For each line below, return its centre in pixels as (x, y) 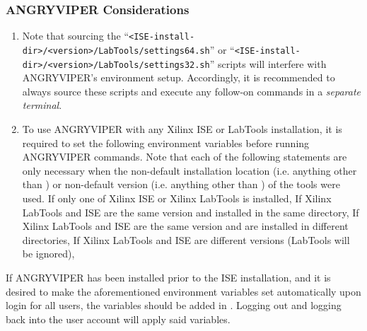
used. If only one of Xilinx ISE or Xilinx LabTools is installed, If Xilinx (177, 198)
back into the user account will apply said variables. (118, 319)
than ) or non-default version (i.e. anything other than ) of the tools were (181, 184)
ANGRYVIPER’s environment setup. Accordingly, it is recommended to (179, 77)
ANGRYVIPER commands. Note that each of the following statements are (185, 157)
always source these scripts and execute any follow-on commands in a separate (192, 91)
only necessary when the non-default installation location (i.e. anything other (190, 170)
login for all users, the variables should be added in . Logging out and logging (174, 305)
